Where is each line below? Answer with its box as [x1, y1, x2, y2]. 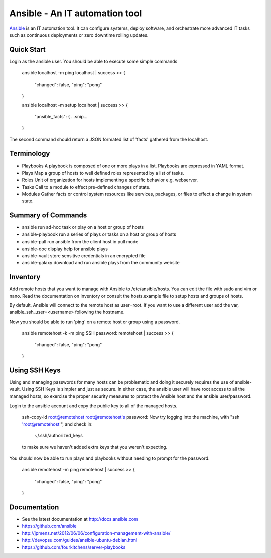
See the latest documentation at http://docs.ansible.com [22, 516, 138, 522]
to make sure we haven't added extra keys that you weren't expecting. [22, 444, 168, 450]
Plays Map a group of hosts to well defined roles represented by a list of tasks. [22, 170, 184, 176]
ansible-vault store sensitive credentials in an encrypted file [22, 252, 146, 259]
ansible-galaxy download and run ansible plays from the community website [22, 260, 180, 266]
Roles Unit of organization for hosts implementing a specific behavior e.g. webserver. [22, 177, 198, 183]
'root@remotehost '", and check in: [22, 421, 93, 427]
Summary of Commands [9, 211, 87, 220]
